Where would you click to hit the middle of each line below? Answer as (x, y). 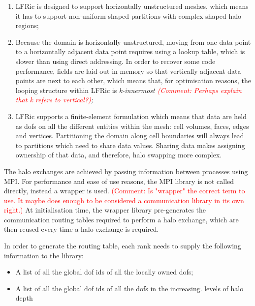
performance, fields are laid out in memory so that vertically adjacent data (128, 71)
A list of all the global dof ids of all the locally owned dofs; (104, 272)
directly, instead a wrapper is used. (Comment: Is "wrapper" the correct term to (125, 191)
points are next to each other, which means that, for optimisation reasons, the (133, 80)
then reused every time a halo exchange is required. (81, 229)
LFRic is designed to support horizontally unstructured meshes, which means (132, 6)
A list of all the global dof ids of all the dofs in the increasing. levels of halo (129, 288)
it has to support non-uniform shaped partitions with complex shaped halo (128, 15)
